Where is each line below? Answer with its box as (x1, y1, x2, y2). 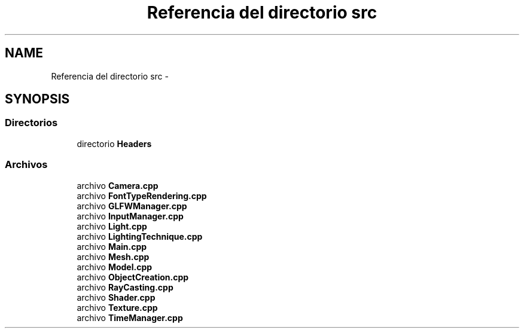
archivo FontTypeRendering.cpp (77, 190, 207, 201)
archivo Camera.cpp (77, 180, 159, 191)
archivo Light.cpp (77, 221, 147, 231)
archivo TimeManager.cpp (77, 312, 183, 323)
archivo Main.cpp (77, 241, 147, 252)
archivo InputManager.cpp (77, 210, 184, 221)
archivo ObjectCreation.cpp (77, 271, 189, 282)
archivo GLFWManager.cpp (77, 200, 187, 211)
